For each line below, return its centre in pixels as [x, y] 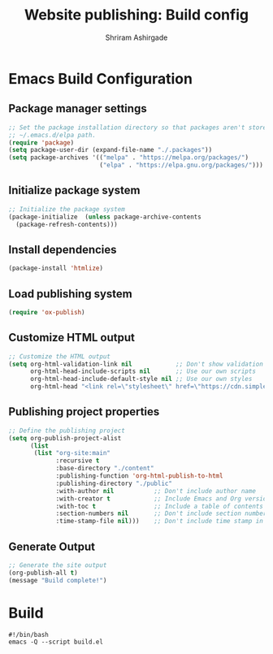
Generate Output [52, 546]
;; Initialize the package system [67, 209]
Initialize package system [74, 191]
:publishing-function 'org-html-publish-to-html [139, 476]
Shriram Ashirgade [136, 37]
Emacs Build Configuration [101, 78]
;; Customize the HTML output [60, 356]
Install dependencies [63, 249]
